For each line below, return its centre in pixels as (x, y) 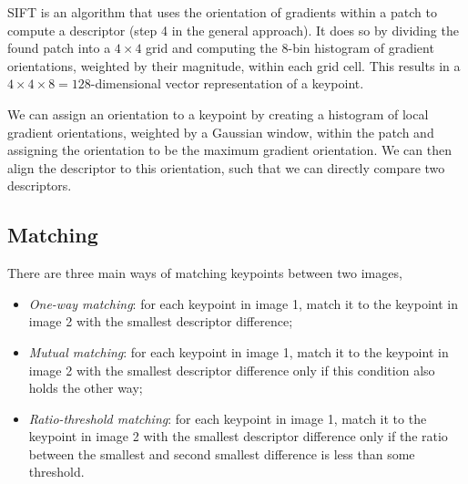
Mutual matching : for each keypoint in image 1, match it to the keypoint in (239, 351)
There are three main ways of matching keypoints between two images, (205, 273)
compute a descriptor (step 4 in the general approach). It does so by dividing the (233, 30)
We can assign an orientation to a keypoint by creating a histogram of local (218, 113)
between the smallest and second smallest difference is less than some (222, 453)
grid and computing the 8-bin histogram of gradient (290, 48)
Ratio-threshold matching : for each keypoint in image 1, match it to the (228, 418)
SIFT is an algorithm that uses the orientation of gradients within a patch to (222, 12)
